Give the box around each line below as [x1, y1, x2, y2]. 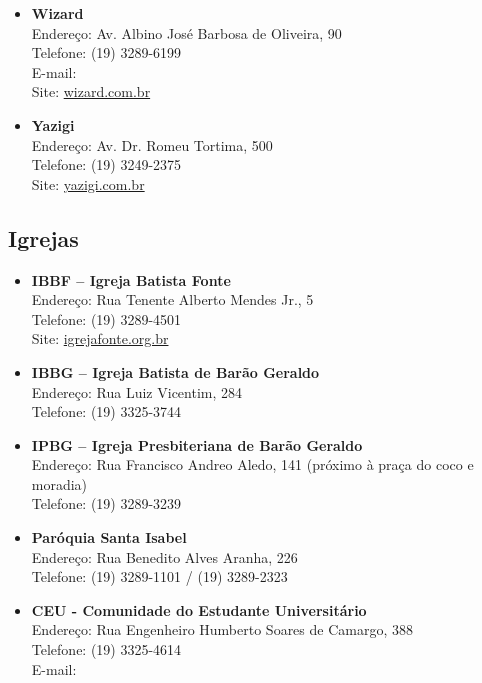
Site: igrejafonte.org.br [31, 328, 169, 349]
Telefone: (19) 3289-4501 [31, 308, 182, 329]
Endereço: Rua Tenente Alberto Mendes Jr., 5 [31, 289, 314, 310]
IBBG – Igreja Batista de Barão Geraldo [31, 361, 320, 382]
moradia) [31, 473, 88, 494]
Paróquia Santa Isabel [31, 527, 187, 548]
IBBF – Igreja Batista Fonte [31, 269, 231, 290]
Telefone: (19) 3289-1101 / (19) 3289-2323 [31, 566, 288, 587]
